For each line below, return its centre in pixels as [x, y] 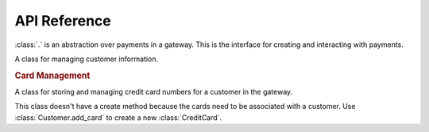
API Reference [63, 21]
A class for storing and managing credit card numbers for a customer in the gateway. [154, 91]
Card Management [52, 76]
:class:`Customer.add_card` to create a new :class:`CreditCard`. [118, 117]
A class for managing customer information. [87, 59]
